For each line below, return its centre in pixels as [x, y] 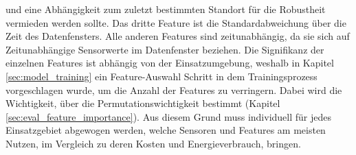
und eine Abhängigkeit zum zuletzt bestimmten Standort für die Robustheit [166, 9]
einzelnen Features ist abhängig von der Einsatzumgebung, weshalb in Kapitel [170, 63]
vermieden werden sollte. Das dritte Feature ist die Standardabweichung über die [176, 22]
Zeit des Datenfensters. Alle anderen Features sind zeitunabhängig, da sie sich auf [178, 36]
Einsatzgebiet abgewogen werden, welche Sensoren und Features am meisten [166, 130]
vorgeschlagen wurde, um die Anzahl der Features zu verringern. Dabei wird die [174, 90]
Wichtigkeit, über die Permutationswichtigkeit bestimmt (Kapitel [143, 103]
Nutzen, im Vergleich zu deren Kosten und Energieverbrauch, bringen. [153, 143]
